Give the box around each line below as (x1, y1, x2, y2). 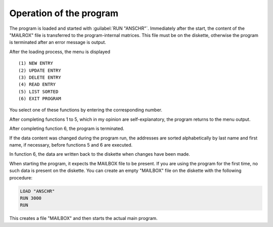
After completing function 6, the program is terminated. (9, 125, 124, 131)
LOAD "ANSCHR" (20, 188, 55, 194)
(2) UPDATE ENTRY (18, 67, 61, 73)
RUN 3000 (20, 195, 42, 201)
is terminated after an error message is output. (9, 39, 106, 46)
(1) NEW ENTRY (18, 61, 53, 66)
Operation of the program (9, 8, 119, 19)
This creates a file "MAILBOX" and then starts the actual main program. (9, 215, 158, 221)
